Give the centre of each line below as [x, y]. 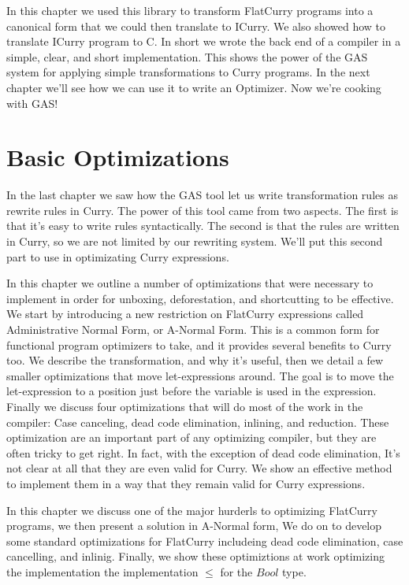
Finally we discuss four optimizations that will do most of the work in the [185, 406]
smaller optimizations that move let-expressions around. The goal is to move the [200, 375]
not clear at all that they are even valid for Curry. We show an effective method [199, 468]
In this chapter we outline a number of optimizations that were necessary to [190, 283]
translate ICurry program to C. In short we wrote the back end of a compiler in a [204, 41]
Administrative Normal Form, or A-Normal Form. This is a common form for [193, 330]
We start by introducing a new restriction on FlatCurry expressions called [185, 314]
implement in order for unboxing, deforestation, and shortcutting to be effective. [200, 298]
